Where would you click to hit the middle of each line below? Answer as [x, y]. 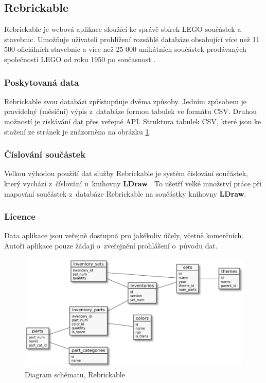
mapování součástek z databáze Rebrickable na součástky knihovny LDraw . [125, 193]
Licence [20, 216]
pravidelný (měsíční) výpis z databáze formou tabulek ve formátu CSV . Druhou [130, 111]
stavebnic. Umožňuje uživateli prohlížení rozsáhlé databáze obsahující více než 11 [132, 39]
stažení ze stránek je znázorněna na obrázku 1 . [78, 131]
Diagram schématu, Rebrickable [75, 374]
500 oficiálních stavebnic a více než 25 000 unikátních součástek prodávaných [125, 49]
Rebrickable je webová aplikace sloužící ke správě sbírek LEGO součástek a [123, 29]
